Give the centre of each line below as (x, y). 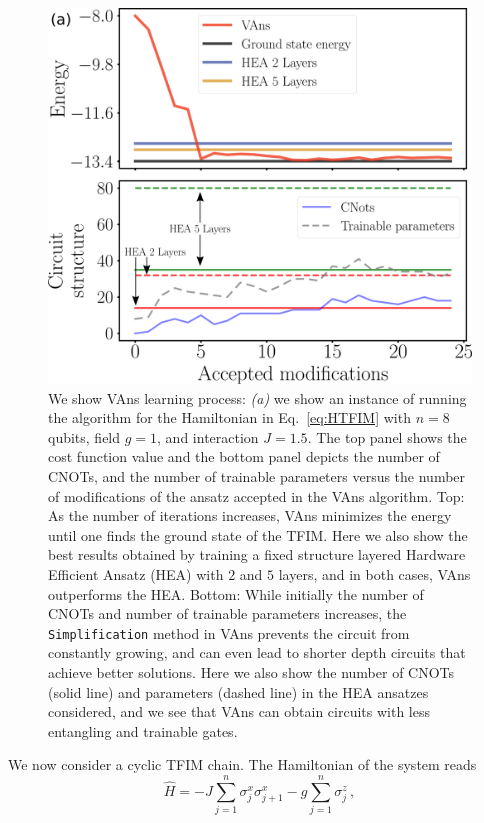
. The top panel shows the (387, 436)
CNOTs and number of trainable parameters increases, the (227, 613)
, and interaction (208, 436)
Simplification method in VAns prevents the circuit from (229, 632)
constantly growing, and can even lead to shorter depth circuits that (257, 652)
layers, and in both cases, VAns (374, 573)
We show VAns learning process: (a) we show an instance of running (257, 397)
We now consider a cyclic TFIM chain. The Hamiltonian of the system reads (242, 764)
